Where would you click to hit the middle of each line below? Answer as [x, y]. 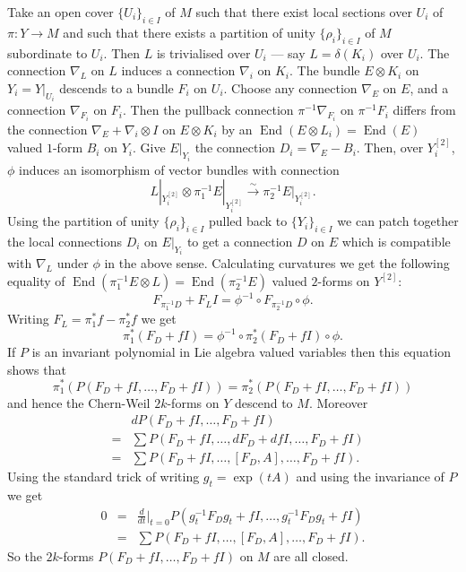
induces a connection [178, 70]
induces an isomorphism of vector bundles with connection [179, 169]
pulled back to [248, 221]
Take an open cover [60, 12]
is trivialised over [203, 52]
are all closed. [311, 555]
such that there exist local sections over [304, 12]
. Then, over [390, 147]
